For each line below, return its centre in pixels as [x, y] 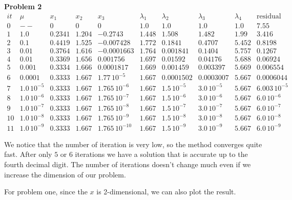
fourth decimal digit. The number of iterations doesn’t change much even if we [128, 164]
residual [269, 16]
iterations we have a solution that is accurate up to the [161, 154]
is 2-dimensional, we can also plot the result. [166, 192]
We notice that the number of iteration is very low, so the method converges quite [133, 144]
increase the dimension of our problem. [65, 174]
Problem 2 [23, 6]
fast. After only [28, 154]
